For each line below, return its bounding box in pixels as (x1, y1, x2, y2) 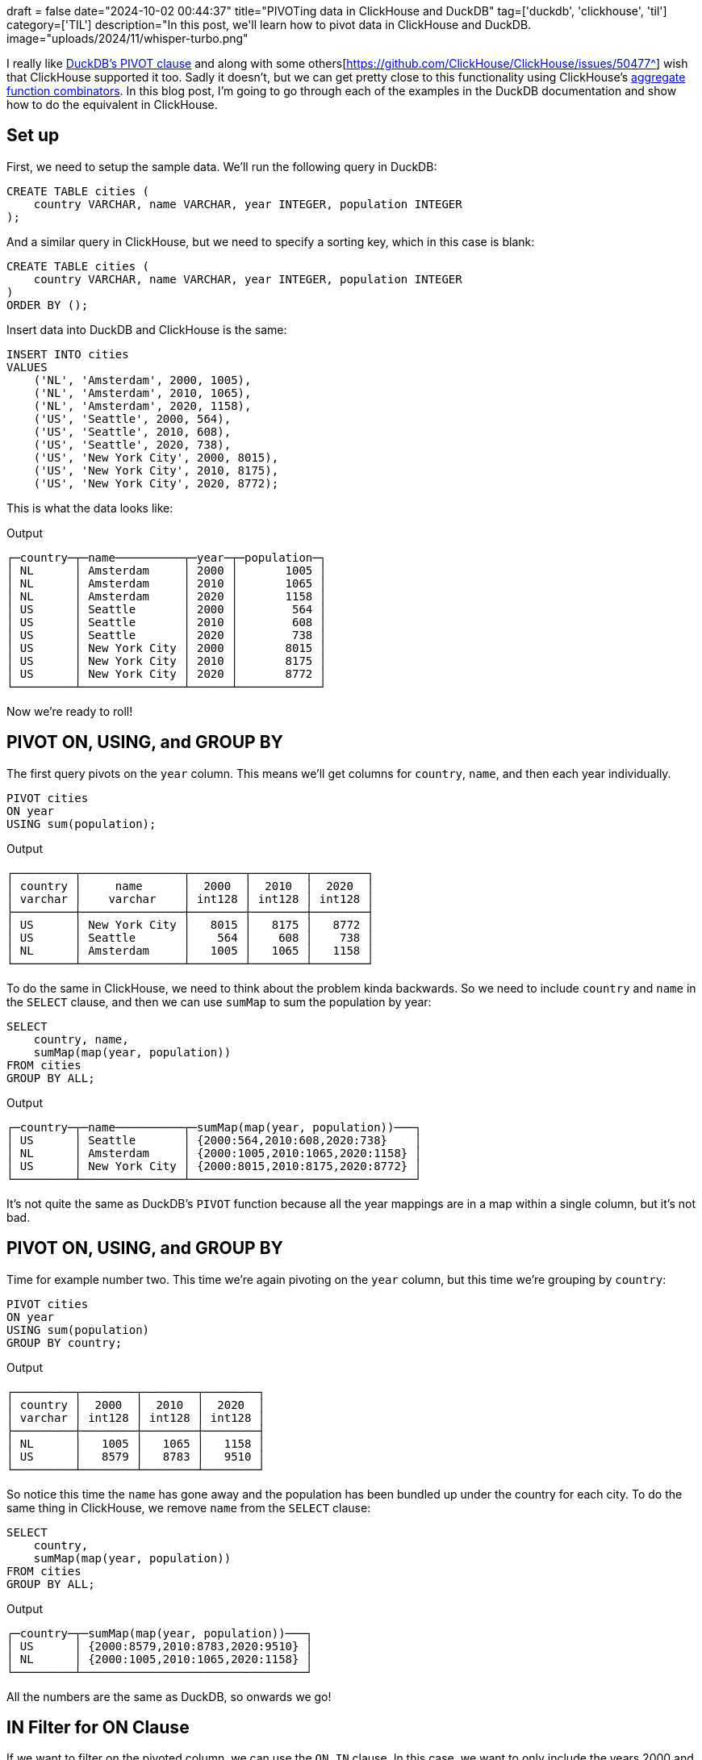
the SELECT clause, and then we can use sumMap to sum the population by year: (6, 994, 432, 1009)
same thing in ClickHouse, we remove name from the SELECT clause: (6, 1500, 371, 1515)
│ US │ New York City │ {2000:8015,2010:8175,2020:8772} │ (6, 1159, 422, 1173)
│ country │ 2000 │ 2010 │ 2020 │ (6, 1398, 265, 1411)
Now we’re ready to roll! (6, 704, 133, 718)
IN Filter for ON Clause (6, 1716, 190, 1737)
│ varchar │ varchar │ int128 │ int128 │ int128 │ (6, 892, 374, 905)
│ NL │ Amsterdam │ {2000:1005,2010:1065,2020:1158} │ (6, 1146, 422, 1160)
